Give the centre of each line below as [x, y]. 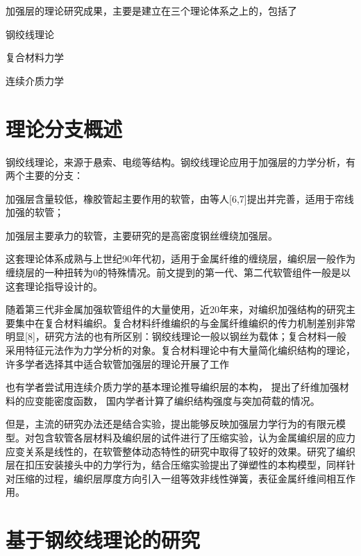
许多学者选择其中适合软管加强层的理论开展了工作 [117, 363]
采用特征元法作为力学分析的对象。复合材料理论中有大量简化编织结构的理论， [180, 350]
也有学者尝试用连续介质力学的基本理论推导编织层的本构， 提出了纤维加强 [173, 387]
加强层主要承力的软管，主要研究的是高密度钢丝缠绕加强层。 [142, 235]
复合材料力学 [35, 57]
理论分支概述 [64, 128]
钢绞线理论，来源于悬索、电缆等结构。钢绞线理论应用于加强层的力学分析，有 [180, 161]
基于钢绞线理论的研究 [103, 540]
